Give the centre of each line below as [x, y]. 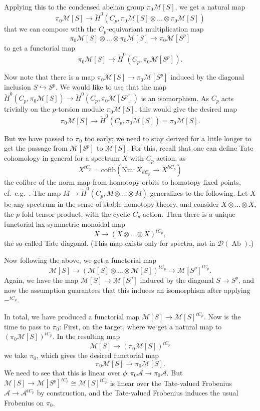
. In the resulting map [86, 336]
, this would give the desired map [186, 109]
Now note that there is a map [50, 77]
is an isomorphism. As [175, 98]
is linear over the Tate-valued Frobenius [171, 383]
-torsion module [80, 109]
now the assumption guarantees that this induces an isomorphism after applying [127, 290]
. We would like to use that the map [111, 87]
